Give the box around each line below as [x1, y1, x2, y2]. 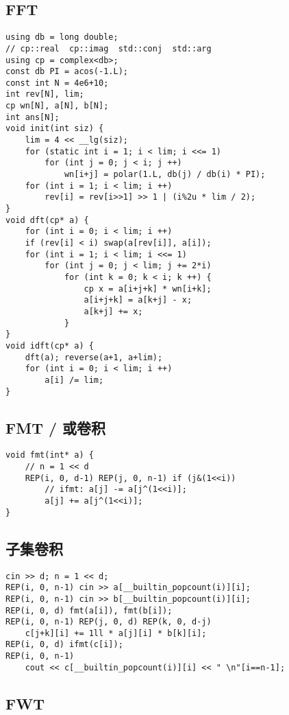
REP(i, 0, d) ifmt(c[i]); [5, 640, 123, 650]
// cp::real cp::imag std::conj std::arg [5, 43, 212, 54]
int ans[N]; [5, 112, 60, 122]
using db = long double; [5, 32, 118, 43]
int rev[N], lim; [5, 89, 84, 99]
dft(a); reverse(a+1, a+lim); [25, 352, 163, 362]
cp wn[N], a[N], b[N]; [5, 101, 109, 111]
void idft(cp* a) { [5, 340, 94, 351]
